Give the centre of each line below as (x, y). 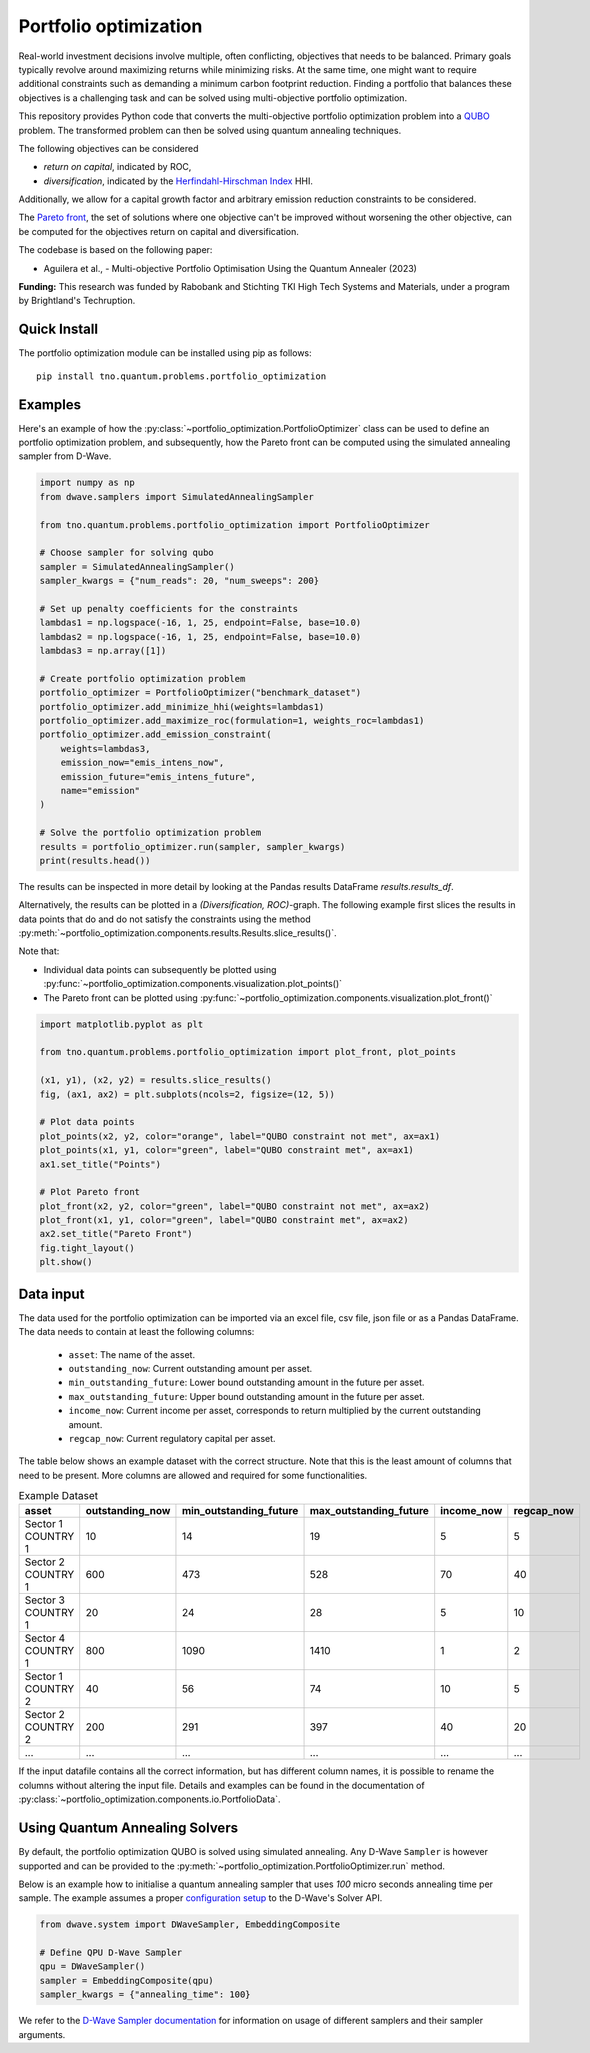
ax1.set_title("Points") (100, 1164)
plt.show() (66, 1262)
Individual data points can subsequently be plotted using (160, 969)
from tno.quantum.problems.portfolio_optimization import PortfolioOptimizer (234, 524)
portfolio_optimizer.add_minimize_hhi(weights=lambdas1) (182, 706)
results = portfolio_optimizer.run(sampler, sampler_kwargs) (192, 846)
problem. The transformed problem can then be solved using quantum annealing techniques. (210, 130)
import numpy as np (87, 483)
